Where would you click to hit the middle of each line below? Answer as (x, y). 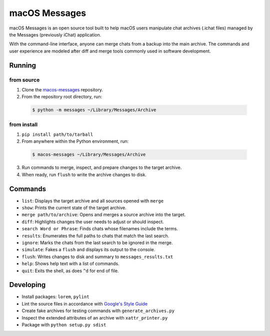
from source (24, 80)
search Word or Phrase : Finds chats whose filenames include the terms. (100, 229)
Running (23, 65)
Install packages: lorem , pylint (55, 297)
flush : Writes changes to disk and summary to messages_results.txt (97, 257)
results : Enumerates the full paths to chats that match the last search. (95, 236)
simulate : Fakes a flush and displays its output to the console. (88, 250)
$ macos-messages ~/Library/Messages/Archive (89, 155)
